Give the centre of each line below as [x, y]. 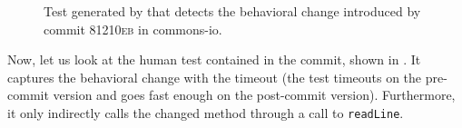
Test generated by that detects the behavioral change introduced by [232, 11]
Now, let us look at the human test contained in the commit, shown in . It [214, 59]
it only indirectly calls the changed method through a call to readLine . [206, 112]
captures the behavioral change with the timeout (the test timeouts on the [215, 77]
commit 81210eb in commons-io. [133, 29]
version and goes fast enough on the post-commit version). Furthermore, [254, 95]
